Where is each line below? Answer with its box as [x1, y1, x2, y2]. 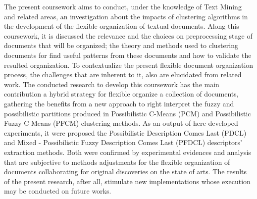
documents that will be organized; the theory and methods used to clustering [4, 40, 238, 50]
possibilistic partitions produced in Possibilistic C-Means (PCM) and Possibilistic [4, 108, 251, 118]
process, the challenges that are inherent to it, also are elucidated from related [4, 69, 242, 80]
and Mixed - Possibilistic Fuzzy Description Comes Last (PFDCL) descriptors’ [4, 137, 242, 148]
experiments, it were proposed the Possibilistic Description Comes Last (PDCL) [4, 127, 247, 138]
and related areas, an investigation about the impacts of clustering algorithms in [4, 11, 248, 21]
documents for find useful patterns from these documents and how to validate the [4, 50, 252, 60]
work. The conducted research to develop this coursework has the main [4, 79, 219, 89]
